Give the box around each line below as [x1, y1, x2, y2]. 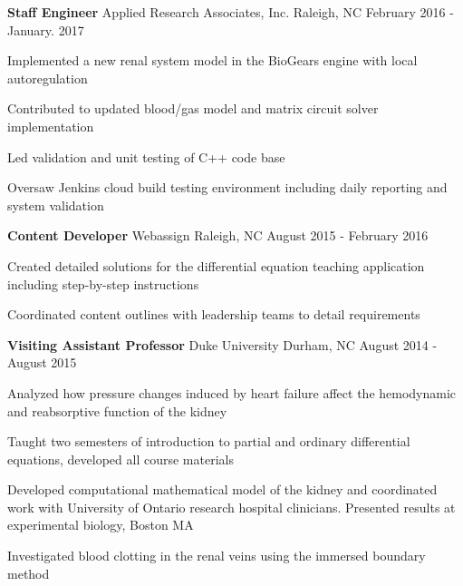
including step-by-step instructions [7, 274, 199, 293]
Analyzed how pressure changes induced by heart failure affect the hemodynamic [7, 383, 457, 402]
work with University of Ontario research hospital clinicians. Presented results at [7, 497, 456, 516]
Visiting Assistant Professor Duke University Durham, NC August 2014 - [7, 335, 438, 354]
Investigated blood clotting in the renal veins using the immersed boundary [7, 546, 426, 565]
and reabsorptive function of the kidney [7, 401, 227, 420]
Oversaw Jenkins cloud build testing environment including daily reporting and [7, 178, 448, 197]
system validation [7, 195, 104, 214]
